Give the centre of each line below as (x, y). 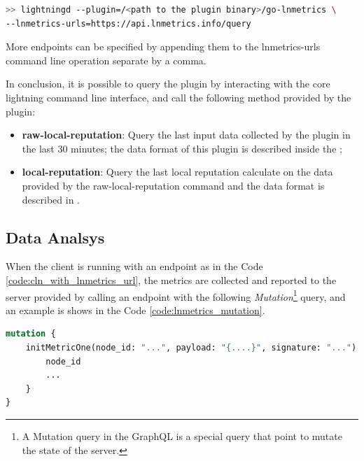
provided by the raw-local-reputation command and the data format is (173, 185)
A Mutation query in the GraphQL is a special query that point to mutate (182, 435)
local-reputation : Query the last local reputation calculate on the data (177, 172)
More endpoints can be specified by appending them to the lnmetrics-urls (163, 47)
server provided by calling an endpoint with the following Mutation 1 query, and (176, 295)
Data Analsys (55, 237)
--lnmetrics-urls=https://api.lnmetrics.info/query (128, 23)
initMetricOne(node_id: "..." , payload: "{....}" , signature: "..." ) (191, 347)
